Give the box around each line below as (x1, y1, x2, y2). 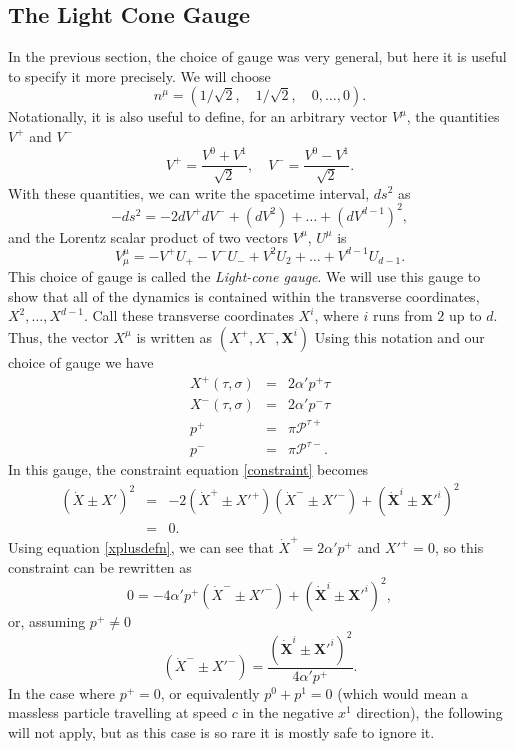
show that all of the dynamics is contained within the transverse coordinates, (8, 285, 480, 306)
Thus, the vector (8, 326, 109, 347)
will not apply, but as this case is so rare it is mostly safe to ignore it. (8, 722, 435, 743)
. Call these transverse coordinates (83, 305, 294, 326)
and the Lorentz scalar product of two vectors (8, 226, 289, 247)
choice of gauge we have (8, 351, 154, 372)
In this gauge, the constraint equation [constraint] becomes (8, 459, 369, 480)
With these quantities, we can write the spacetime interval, (8, 182, 370, 203)
